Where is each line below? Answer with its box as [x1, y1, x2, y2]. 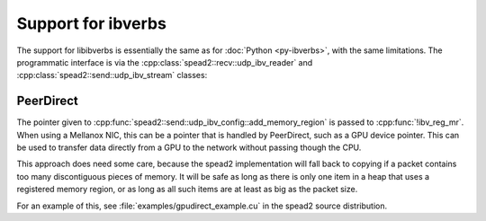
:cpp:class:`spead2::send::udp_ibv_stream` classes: [16, 70, 208, 81]
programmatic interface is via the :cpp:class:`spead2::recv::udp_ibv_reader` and [16, 57, 313, 67]
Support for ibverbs [16, 13, 166, 33]
